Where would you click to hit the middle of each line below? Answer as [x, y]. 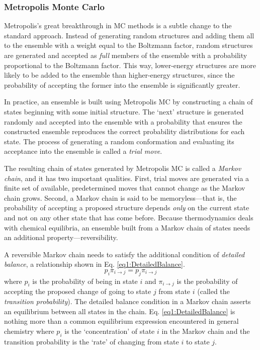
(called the [213, 291]
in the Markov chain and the [206, 331]
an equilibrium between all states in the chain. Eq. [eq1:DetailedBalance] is [120, 311]
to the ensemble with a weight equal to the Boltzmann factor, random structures [128, 45]
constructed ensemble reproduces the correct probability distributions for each [124, 131]
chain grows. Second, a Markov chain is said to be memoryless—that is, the [120, 197]
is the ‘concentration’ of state [110, 331]
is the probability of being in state [85, 281]
